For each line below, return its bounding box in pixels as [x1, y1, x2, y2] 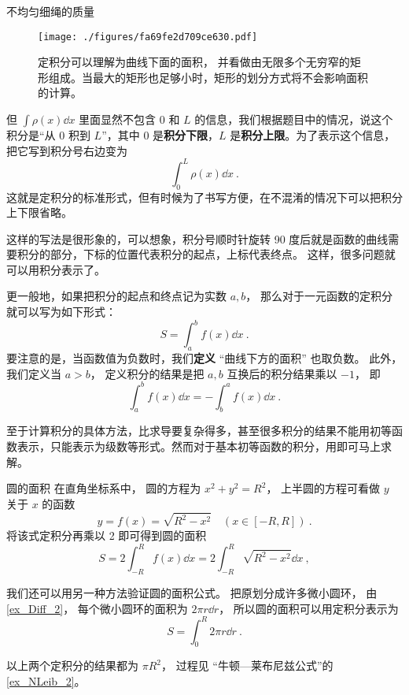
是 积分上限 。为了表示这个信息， [230, 127, 396, 143]
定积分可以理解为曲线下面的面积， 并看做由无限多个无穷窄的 [38, 54, 350, 70]
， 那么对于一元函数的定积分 [245, 288, 392, 304]
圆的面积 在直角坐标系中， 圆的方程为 [6, 480, 201, 496]
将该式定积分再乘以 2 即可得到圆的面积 [6, 527, 207, 544]
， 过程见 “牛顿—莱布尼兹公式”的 [160, 657, 333, 674]
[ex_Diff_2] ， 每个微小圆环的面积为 [6, 600, 188, 616]
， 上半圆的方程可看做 [266, 480, 381, 496]
